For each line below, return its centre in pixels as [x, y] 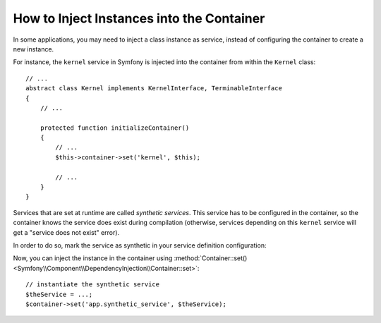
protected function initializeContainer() [115, 128]
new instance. [34, 49]
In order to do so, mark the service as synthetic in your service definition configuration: [140, 245]
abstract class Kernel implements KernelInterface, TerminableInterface [154, 89]
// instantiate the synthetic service [93, 285]
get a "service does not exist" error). [66, 232]
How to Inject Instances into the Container [139, 18]
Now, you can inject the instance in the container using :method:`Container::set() [130, 258]
